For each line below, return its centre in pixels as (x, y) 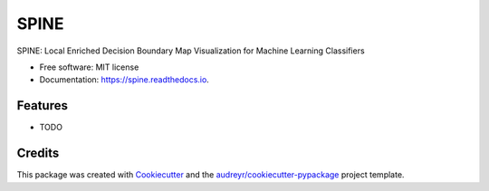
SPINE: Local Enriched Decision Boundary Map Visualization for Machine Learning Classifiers (191, 51)
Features (42, 105)
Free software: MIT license (89, 67)
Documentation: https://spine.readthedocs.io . (125, 80)
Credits (38, 153)
